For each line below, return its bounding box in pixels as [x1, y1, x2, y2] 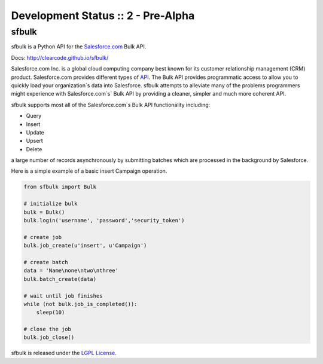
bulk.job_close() [23, 334, 75, 341]
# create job [23, 234, 62, 240]
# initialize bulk [23, 200, 78, 207]
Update [26, 129, 45, 136]
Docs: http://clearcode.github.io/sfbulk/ [11, 54, 109, 61]
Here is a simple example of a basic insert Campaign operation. [11, 167, 167, 175]
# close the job [23, 326, 72, 333]
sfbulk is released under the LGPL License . [11, 350, 117, 357]
